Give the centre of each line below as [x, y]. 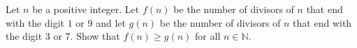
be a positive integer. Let [86, 9]
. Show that [95, 36]
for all [208, 36]
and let [111, 22]
